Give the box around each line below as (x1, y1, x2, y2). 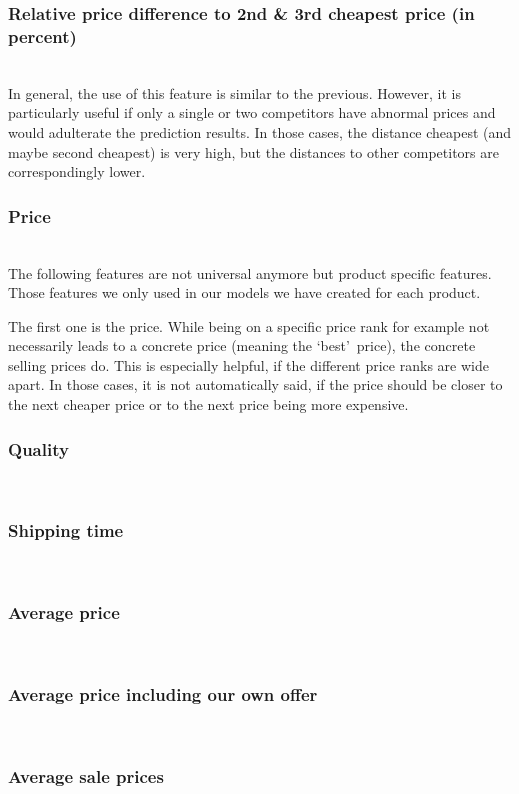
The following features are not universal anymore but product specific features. (8, 262, 492, 283)
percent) (8, 23, 77, 48)
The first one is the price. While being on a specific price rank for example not (8, 315, 490, 336)
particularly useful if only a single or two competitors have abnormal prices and (8, 102, 496, 123)
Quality (8, 436, 69, 461)
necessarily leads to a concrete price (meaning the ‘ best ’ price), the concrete (8, 335, 476, 356)
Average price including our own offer (8, 682, 318, 707)
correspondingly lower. (8, 161, 146, 182)
